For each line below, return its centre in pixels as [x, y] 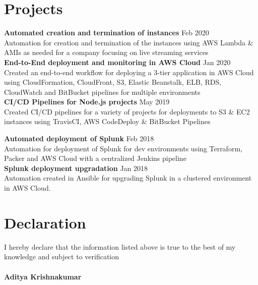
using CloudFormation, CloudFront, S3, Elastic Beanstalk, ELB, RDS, [113, 82]
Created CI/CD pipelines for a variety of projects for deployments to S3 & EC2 [127, 111]
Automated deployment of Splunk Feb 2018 [79, 138]
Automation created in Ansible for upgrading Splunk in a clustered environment [128, 178]
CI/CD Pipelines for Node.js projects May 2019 [87, 102]
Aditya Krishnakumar [43, 276]
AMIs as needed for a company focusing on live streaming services [106, 52]
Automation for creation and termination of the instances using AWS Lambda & [129, 42]
